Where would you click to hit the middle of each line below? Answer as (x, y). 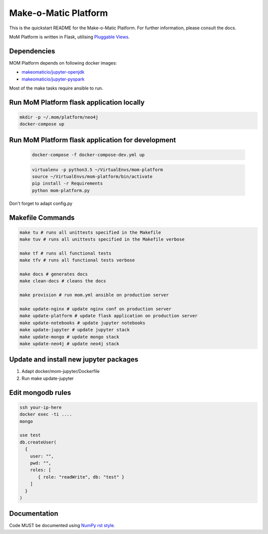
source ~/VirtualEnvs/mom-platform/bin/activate (92, 176)
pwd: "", (41, 463)
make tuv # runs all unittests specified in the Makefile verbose (102, 239)
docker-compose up (42, 124)
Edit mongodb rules (40, 393)
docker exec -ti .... (46, 414)
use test (30, 435)
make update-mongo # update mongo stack (69, 337)
